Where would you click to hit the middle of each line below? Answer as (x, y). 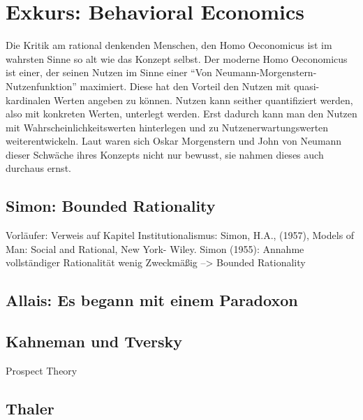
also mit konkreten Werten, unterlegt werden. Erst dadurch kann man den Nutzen (181, 114)
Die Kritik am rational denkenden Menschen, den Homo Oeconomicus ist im (169, 45)
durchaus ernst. (38, 168)
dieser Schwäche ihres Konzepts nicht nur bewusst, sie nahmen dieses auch (165, 154)
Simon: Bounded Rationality (111, 206)
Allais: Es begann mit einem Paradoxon (152, 300)
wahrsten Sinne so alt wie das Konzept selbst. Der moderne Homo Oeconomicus (177, 58)
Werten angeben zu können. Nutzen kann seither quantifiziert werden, (203, 100)
